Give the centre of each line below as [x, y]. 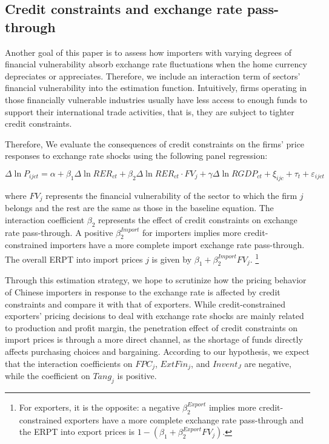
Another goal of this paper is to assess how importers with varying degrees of [148, 52]
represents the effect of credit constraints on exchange [198, 219]
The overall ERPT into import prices [74, 259]
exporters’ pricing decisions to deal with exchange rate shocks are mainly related [155, 316]
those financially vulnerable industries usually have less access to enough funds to [156, 99]
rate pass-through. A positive [59, 232]
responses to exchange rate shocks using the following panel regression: [136, 156]
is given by [172, 259]
